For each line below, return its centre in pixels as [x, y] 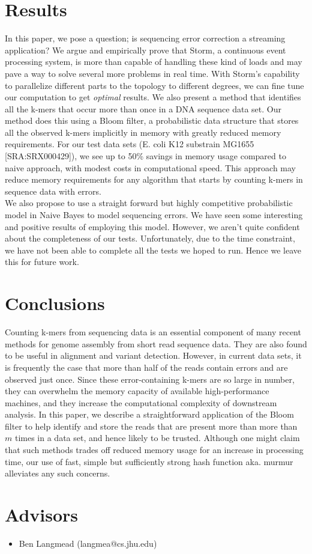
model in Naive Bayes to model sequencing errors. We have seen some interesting [154, 215]
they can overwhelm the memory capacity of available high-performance [137, 391]
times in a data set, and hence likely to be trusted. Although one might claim [157, 438]
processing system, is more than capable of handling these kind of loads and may [154, 62]
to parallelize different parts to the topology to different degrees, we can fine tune [154, 85]
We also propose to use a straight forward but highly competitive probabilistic [149, 203]
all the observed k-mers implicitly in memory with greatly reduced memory [143, 132]
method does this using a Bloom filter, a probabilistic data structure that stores [152, 120]
